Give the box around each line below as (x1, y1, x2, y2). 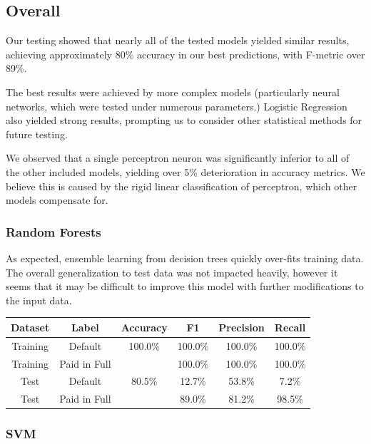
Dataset (11, 319, 50, 334)
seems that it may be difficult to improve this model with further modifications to (6, 279, 364, 294)
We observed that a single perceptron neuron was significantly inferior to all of (6, 150, 350, 165)
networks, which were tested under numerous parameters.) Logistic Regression (6, 98, 347, 113)
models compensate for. (6, 192, 108, 207)
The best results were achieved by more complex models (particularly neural (6, 84, 340, 99)
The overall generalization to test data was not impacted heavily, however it (6, 264, 338, 279)
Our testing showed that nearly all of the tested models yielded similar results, (6, 33, 350, 48)
